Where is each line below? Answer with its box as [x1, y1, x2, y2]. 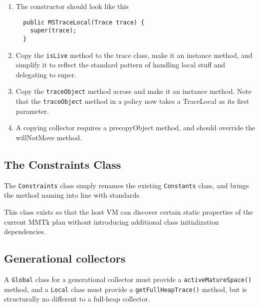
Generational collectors [4, 251, 126, 266]
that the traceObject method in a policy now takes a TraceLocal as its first [15, 96, 250, 106]
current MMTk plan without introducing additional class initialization [4, 216, 219, 227]
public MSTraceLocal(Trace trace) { [23, 18, 145, 26]
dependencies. [4, 226, 46, 237]
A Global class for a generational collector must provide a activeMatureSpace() [4, 274, 252, 284]
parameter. [15, 105, 49, 116]
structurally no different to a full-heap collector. [4, 294, 150, 304]
